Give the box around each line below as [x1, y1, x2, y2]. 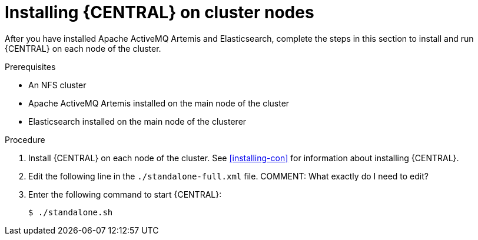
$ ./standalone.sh [28, 207, 113, 217]
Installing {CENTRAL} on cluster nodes [5, 2, 314, 22]
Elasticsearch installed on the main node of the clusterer [28, 116, 247, 126]
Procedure [5, 134, 45, 145]
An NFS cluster [28, 79, 87, 90]
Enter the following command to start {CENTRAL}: [28, 189, 222, 199]
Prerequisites [5, 61, 56, 72]
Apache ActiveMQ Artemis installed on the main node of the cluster [28, 98, 290, 108]
